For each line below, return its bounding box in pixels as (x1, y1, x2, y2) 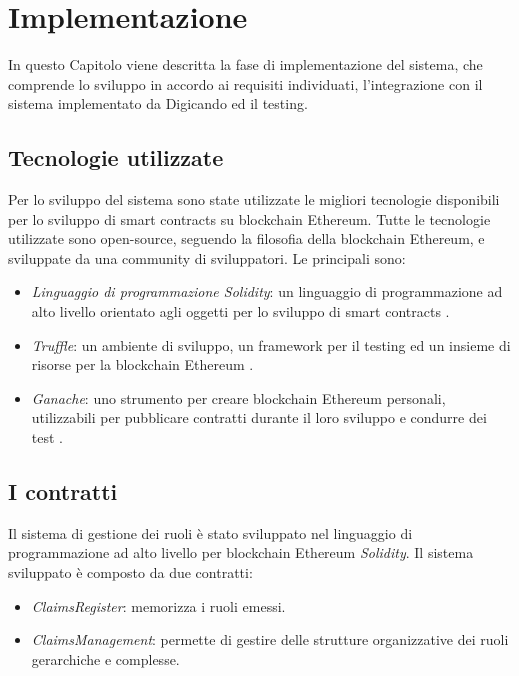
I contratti (8, 476, 118, 507)
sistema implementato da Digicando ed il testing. (8, 93, 308, 114)
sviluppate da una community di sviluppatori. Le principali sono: (8, 247, 406, 268)
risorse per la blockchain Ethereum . (31, 354, 254, 375)
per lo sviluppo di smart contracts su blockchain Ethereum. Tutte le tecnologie (8, 208, 491, 229)
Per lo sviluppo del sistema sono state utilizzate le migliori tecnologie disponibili (8, 189, 500, 210)
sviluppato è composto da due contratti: (8, 562, 253, 583)
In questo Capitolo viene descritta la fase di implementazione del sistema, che (8, 54, 483, 75)
